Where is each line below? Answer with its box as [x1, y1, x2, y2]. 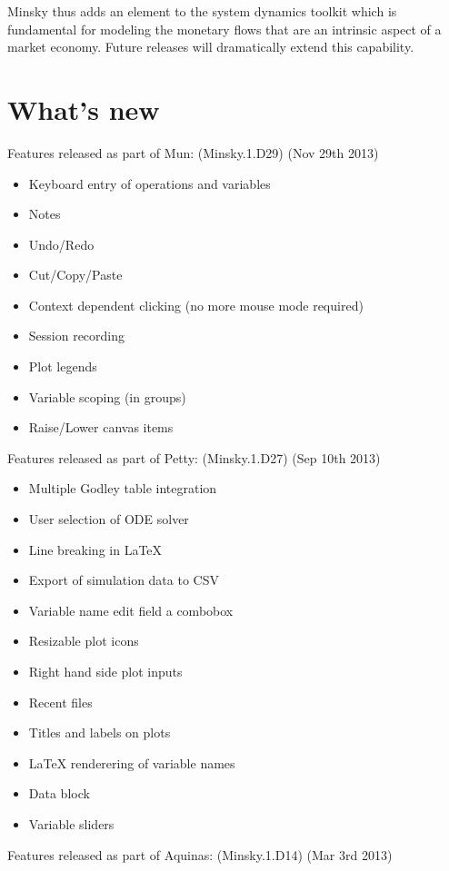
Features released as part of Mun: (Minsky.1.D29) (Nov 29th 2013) [7, 143, 379, 162]
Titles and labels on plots [28, 723, 171, 742]
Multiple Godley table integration [28, 479, 217, 498]
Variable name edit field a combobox [28, 600, 234, 619]
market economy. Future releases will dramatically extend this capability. [7, 37, 414, 56]
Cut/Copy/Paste [28, 265, 123, 284]
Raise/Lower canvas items [28, 418, 174, 437]
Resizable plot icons [28, 631, 139, 650]
